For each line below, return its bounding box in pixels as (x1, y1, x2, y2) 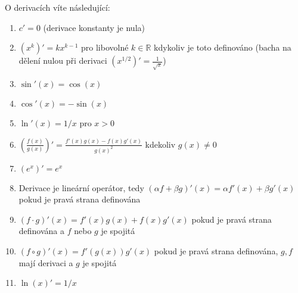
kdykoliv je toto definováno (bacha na (154, 41, 291, 54)
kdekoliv (145, 138, 176, 150)
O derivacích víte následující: (5, 1, 110, 13)
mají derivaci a (18, 256, 73, 269)
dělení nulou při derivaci (18, 54, 107, 67)
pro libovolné (81, 41, 129, 54)
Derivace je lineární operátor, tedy (18, 181, 144, 194)
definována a (18, 225, 65, 237)
